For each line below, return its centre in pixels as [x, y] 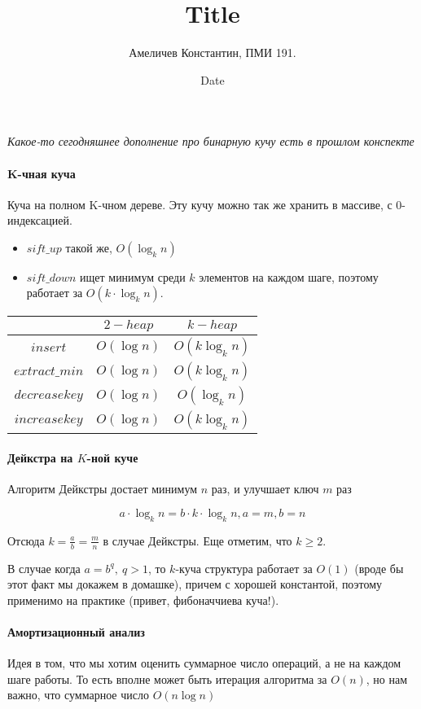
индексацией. [40, 220]
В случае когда [44, 568]
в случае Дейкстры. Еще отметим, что [197, 540]
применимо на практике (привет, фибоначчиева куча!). [143, 600]
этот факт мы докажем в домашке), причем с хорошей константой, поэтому [195, 584]
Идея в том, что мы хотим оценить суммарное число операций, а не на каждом [204, 663]
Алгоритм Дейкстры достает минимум [103, 489]
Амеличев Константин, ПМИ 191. [213, 53]
